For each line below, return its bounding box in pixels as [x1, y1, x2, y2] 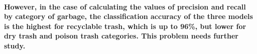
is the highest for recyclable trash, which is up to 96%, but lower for [4, 20, 246, 31]
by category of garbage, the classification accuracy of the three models [4, 11, 253, 21]
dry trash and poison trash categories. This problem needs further [4, 30, 238, 41]
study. [4, 40, 26, 50]
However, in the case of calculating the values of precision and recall [4, 1, 246, 11]
